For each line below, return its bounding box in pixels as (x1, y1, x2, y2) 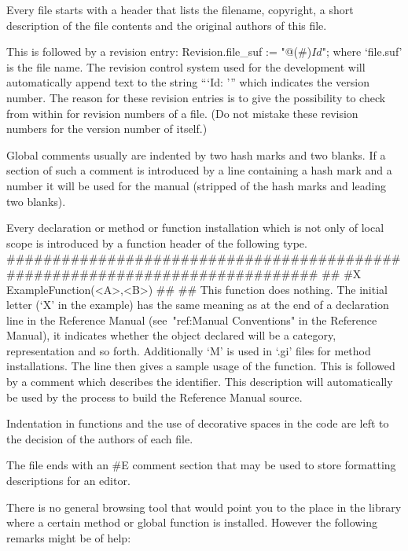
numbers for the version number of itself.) (6, 120, 208, 137)
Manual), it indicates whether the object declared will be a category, (6, 327, 336, 343)
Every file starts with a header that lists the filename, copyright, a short (6, 2, 354, 17)
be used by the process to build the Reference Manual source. (6, 388, 303, 405)
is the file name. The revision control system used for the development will (6, 58, 366, 75)
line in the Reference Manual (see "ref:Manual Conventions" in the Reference (6, 311, 377, 328)
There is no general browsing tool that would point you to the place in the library (6, 498, 402, 515)
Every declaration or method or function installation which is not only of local (6, 219, 384, 236)
